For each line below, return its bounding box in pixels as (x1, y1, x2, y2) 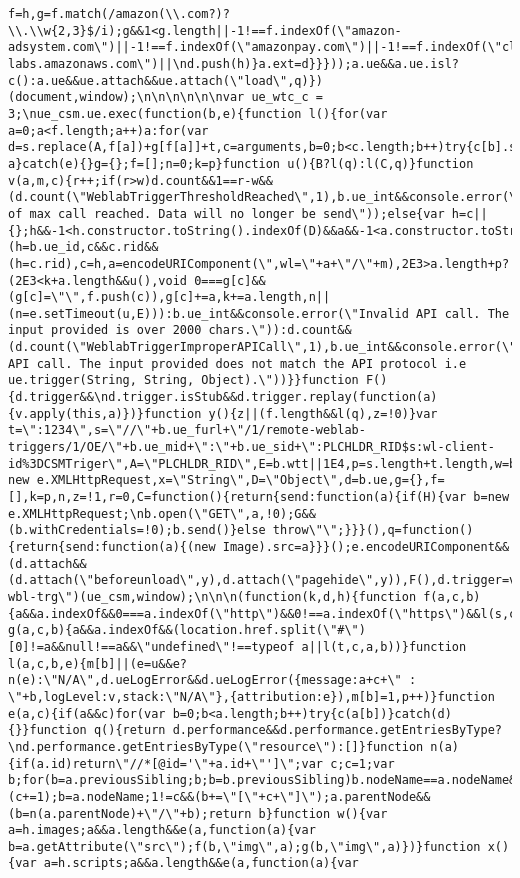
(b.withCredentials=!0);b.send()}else (8, 523, 266, 538)
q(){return (93, 723, 166, 738)
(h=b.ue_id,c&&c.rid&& (8, 240, 159, 255)
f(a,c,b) (423, 589, 481, 604)
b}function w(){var (258, 806, 388, 821)
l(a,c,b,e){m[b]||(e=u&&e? (8, 656, 187, 671)
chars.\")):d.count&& (208, 323, 352, 338)
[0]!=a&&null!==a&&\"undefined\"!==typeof (8, 639, 295, 654)
